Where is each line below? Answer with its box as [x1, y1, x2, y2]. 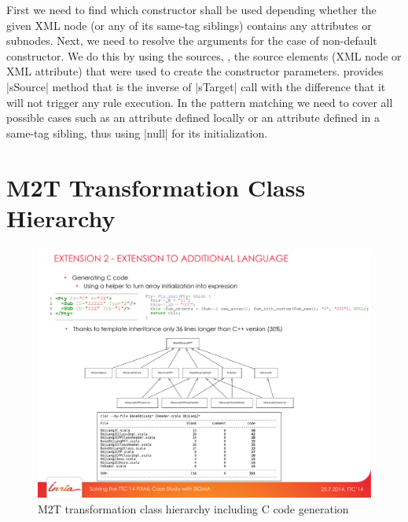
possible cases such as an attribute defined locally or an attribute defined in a [6, 109, 380, 126]
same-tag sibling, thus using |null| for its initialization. [6, 124, 268, 141]
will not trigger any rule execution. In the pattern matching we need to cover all [6, 94, 393, 110]
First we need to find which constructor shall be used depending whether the [6, 2, 377, 17]
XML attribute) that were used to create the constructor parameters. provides [6, 63, 384, 79]
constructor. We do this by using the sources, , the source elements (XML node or [6, 47, 402, 64]
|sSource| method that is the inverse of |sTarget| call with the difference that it [6, 78, 386, 94]
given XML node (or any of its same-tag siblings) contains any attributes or [6, 17, 372, 33]
